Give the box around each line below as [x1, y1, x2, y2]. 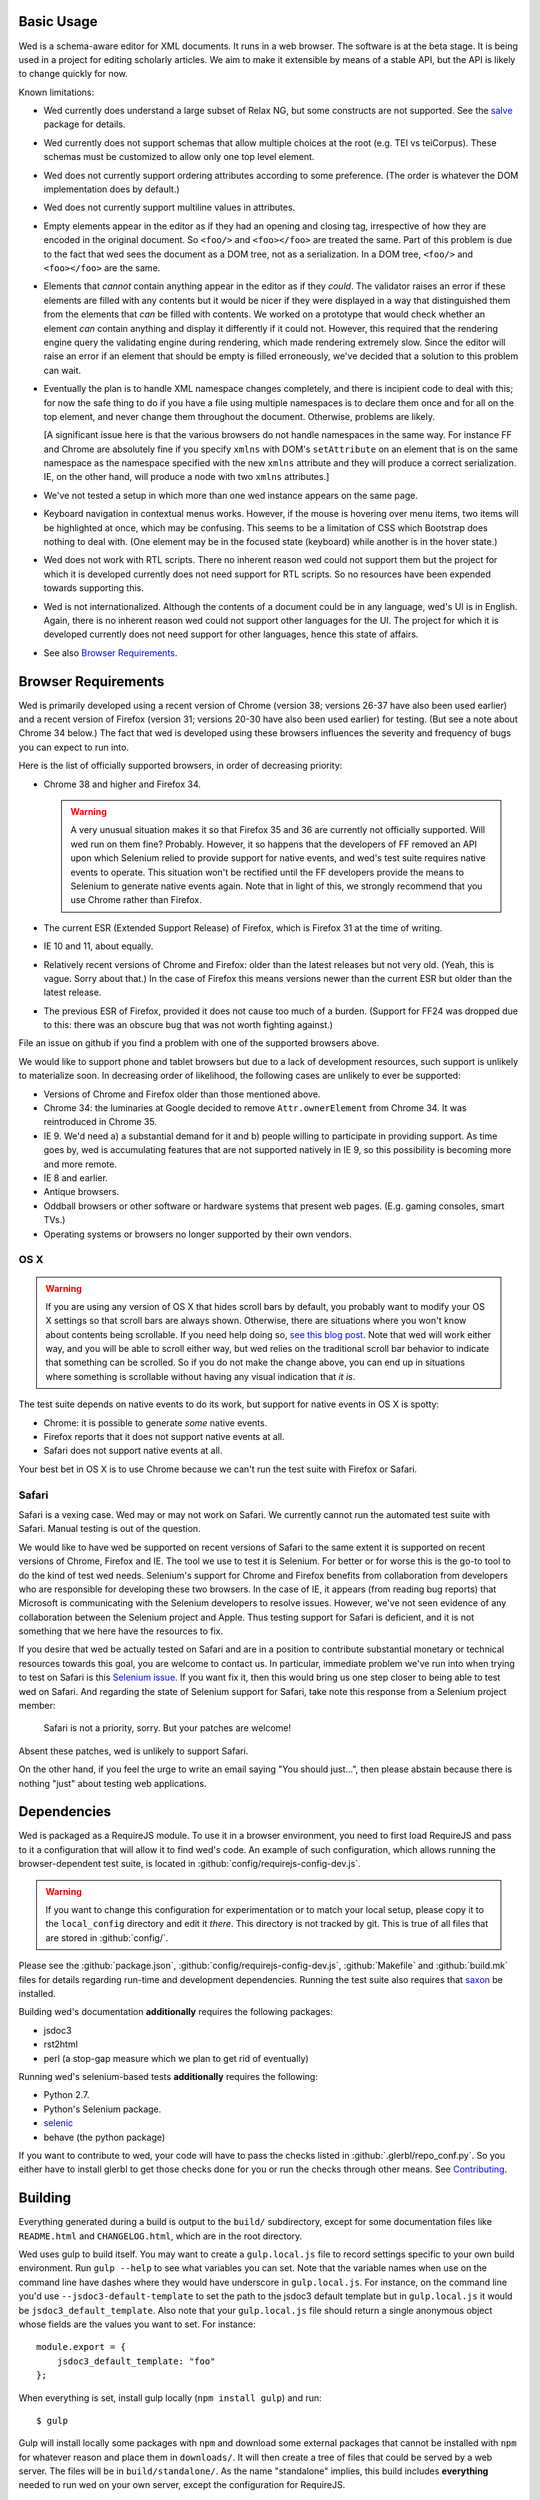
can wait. [43, 364, 82, 376]
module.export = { [36, 2341, 127, 2353]
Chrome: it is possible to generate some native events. [43, 1416, 268, 1429]
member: [18, 1700, 56, 1712]
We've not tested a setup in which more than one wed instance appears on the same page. [43, 489, 419, 501]
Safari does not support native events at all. [43, 1445, 223, 1457]
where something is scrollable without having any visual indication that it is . [45, 1370, 356, 1382]
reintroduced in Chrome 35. [43, 1116, 157, 1128]
